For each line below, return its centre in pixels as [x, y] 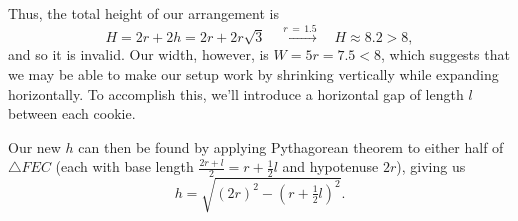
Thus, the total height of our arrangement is [143, 13]
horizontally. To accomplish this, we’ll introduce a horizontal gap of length [236, 93]
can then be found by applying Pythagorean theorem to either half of [291, 146]
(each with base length [124, 166]
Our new [34, 146]
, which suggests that [445, 54]
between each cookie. [72, 113]
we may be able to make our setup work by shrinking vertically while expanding [253, 73]
